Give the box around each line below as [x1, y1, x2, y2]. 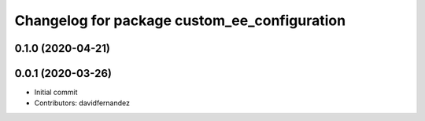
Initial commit [34, 87, 78, 97]
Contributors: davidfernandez [34, 98, 130, 108]
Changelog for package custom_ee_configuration [14, 12, 346, 29]
